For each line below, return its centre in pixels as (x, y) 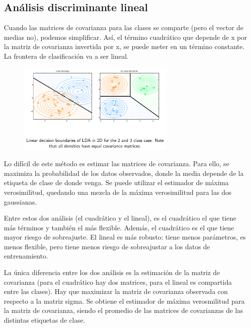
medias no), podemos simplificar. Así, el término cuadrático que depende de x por (125, 37)
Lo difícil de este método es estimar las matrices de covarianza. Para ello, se (117, 164)
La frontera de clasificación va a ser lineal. (66, 56)
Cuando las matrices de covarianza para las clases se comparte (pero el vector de (124, 27)
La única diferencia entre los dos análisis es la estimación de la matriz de (112, 272)
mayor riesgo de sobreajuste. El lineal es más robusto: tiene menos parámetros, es (125, 237)
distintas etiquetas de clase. (45, 320)
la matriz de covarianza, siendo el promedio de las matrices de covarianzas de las (124, 310)
